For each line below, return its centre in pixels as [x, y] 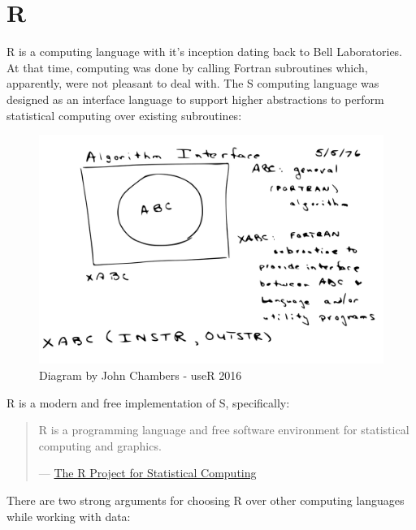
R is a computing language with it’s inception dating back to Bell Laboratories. [205, 52]
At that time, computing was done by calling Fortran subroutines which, [187, 67]
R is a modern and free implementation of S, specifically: [148, 402]
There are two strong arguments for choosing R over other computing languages [206, 500]
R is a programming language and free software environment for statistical [224, 430]
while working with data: [69, 516]
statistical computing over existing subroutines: [124, 115]
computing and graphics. [100, 445]
